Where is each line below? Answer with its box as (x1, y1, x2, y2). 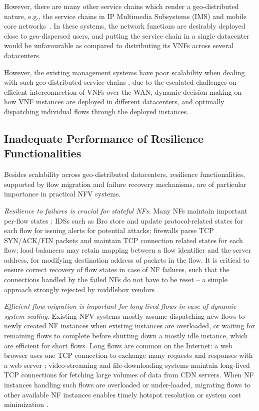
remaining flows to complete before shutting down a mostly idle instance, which (4, 330, 248, 341)
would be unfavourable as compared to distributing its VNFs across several (4, 40, 234, 51)
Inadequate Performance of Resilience (4, 130, 204, 146)
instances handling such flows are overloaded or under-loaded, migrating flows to (4, 379, 250, 389)
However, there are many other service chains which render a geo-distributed (4, 1, 239, 11)
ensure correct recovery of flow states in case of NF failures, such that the (4, 264, 229, 275)
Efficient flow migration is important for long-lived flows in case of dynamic (4, 301, 236, 311)
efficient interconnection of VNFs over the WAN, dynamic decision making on (4, 86, 242, 97)
